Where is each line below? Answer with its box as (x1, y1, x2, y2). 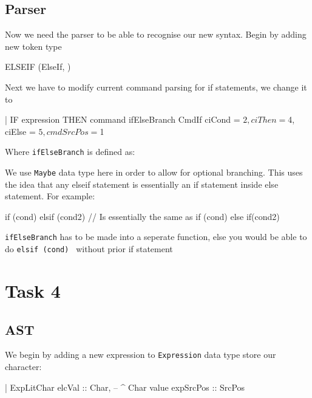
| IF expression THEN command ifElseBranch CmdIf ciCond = (5, 113, 240, 126)
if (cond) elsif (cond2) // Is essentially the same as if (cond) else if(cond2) (5, 210, 280, 222)
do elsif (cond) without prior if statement (5, 242, 173, 255)
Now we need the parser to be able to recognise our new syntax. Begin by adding (5, 28, 307, 41)
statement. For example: (5, 190, 95, 202)
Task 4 (5, 278, 61, 303)
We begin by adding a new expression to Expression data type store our (5, 348, 276, 361)
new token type (5, 39, 62, 52)
